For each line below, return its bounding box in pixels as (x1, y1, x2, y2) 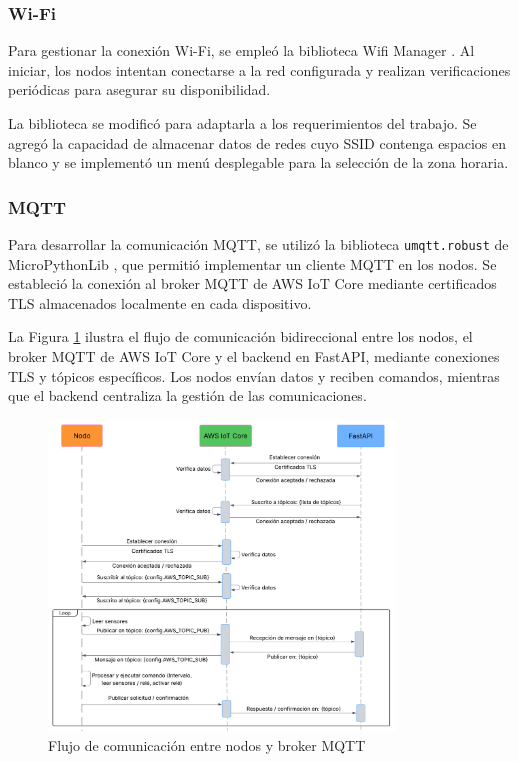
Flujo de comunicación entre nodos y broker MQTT (48, 734, 366, 755)
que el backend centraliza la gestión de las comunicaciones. (8, 385, 367, 406)
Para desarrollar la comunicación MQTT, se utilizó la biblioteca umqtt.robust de (8, 234, 509, 254)
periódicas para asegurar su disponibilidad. (8, 79, 271, 100)
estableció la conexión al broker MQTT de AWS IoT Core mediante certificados (8, 273, 497, 294)
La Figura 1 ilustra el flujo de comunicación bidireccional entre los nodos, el (8, 326, 473, 347)
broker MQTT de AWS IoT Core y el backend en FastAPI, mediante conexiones (8, 346, 500, 367)
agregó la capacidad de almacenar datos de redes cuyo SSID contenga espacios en (8, 132, 506, 153)
